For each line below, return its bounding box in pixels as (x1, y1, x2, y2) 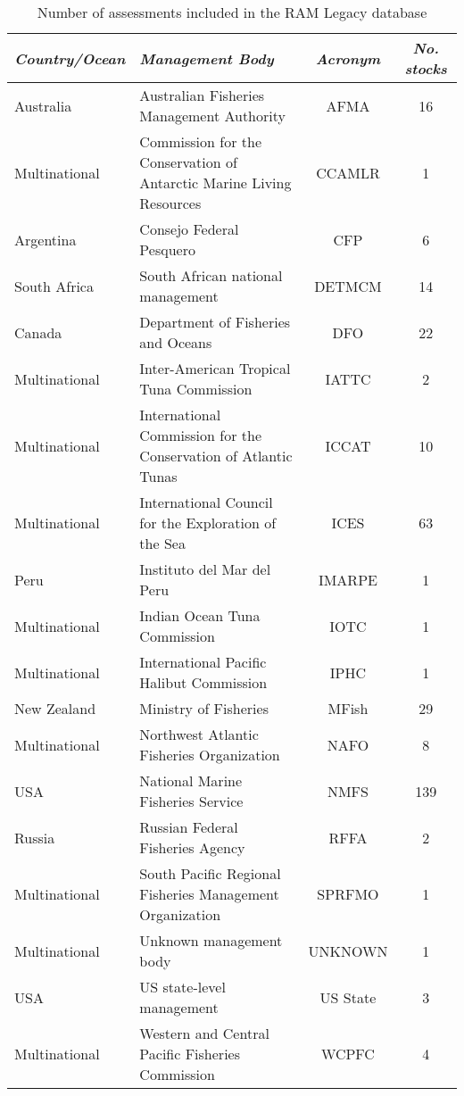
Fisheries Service (139, 791, 244, 811)
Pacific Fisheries (139, 1043, 241, 1064)
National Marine (139, 770, 243, 791)
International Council (139, 492, 273, 512)
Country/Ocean (14, 47, 126, 69)
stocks (404, 58, 447, 79)
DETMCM (314, 275, 382, 296)
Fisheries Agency (139, 837, 245, 858)
